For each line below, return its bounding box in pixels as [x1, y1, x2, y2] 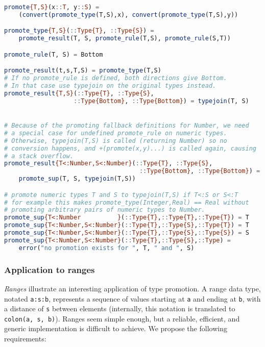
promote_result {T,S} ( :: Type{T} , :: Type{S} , [4, 89, 154, 97]
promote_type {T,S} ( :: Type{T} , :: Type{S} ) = [4, 27, 154, 35]
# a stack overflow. [4, 152, 74, 160]
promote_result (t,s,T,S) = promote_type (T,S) [4, 67, 161, 75]
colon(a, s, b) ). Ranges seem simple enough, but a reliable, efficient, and [4, 313, 240, 324]
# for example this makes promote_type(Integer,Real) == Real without [4, 199, 249, 206]
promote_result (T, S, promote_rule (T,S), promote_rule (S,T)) [18, 35, 231, 42]
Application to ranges [4, 263, 95, 276]
